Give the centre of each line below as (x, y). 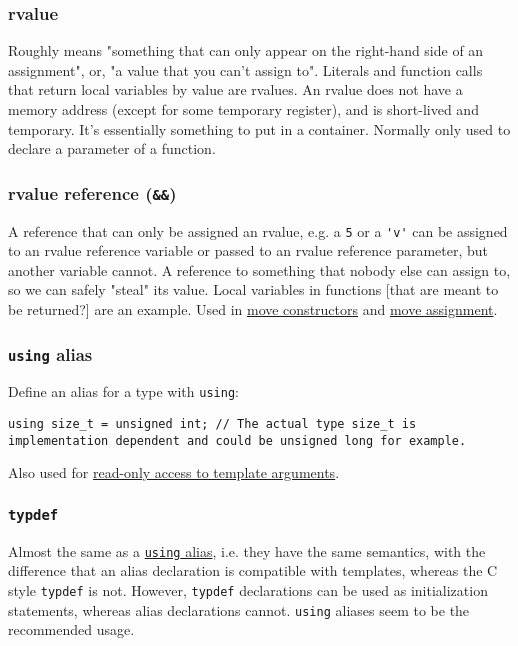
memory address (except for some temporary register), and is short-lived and (243, 109)
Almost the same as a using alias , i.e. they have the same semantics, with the (247, 550)
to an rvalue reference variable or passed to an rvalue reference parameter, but (248, 250)
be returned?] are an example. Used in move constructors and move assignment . (253, 309)
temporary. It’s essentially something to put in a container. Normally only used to (259, 128)
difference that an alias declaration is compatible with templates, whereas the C (253, 570)
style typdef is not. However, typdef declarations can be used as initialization (248, 589)
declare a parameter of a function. (112, 148)
